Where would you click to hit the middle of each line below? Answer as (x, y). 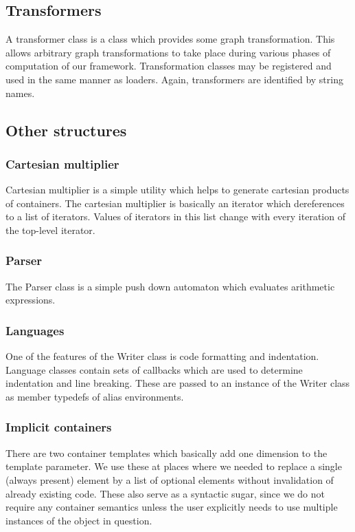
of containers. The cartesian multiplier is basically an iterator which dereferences (175, 203)
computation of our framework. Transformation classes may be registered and (169, 66)
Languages (35, 330)
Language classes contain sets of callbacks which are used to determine (154, 369)
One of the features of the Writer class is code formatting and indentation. (162, 356)
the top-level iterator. (50, 230)
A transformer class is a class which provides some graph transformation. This (170, 39)
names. (20, 93)
